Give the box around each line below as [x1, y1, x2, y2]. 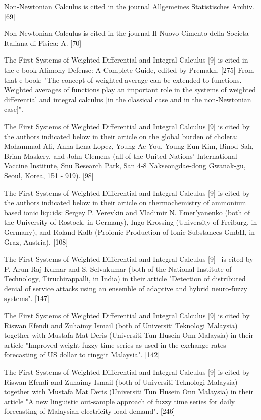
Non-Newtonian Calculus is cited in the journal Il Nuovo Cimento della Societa [4, 28, 249, 38]
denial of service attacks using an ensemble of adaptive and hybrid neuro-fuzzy [4, 283, 247, 293]
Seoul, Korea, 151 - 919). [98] [4, 170, 94, 181]
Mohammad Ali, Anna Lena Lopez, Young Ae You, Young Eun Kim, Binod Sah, [4, 141, 254, 151]
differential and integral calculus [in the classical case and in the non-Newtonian [4, 94, 251, 104]
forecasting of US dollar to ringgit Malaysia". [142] [4, 349, 160, 360]
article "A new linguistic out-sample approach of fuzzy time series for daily [4, 396, 235, 406]
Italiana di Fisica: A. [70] [4, 37, 82, 48]
